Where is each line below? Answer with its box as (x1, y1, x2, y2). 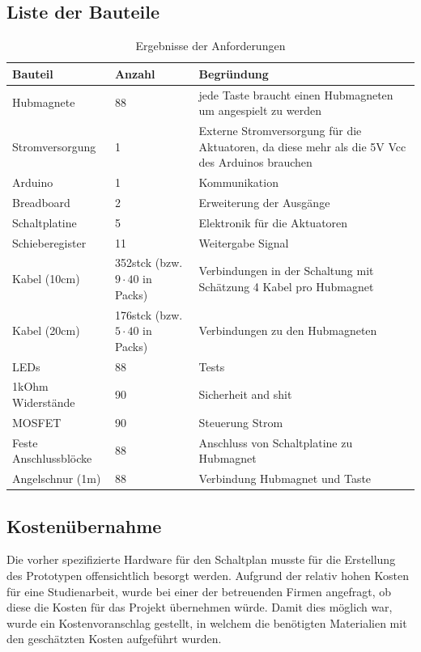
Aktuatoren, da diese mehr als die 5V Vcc (198, 138, 406, 155)
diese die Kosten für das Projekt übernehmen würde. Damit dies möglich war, (6, 599, 393, 616)
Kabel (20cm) (12, 322, 80, 339)
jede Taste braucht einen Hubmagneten (198, 86, 393, 103)
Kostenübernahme (6, 513, 162, 538)
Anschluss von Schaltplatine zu (198, 434, 353, 451)
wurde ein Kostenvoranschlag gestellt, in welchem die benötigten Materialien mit (6, 614, 407, 631)
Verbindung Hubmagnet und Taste (198, 470, 372, 487)
